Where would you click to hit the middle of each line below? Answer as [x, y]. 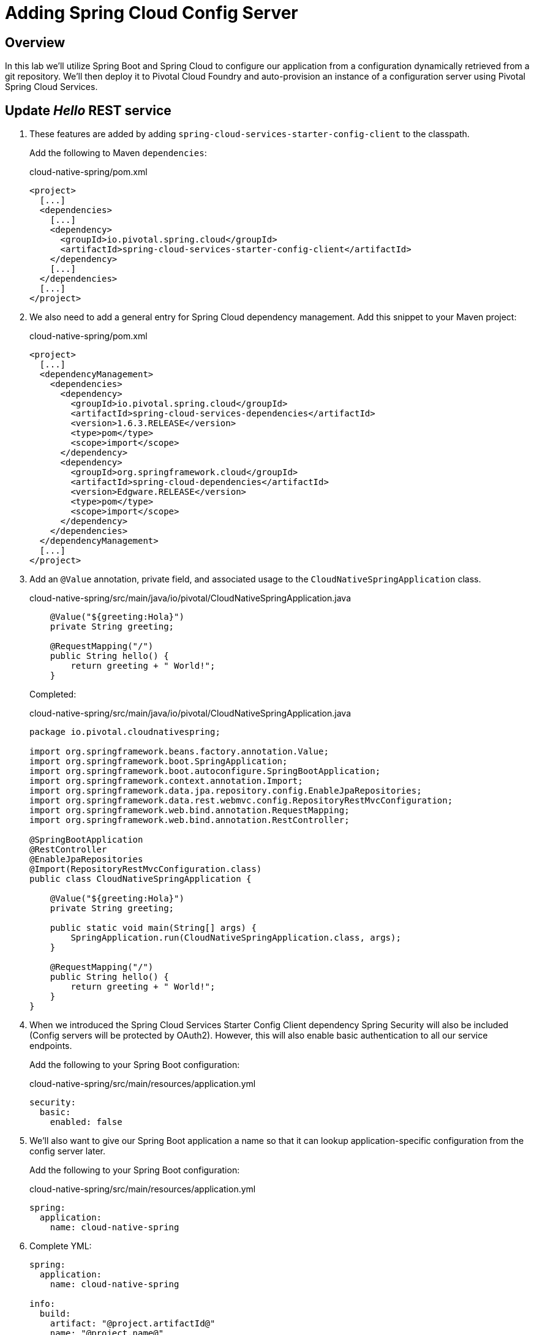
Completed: [53, 694]
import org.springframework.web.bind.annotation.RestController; [190, 820]
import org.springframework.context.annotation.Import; [166, 781]
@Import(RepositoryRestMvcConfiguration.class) [146, 869]
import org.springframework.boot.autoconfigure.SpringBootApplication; [205, 771]
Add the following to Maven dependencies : [118, 153]
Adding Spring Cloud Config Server [152, 13]
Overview [35, 42]
